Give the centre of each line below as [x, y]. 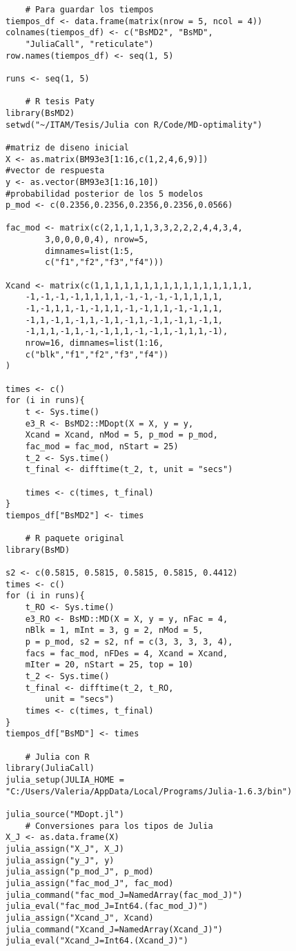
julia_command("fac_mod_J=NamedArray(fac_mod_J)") [124, 895]
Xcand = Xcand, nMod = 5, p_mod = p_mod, [121, 435]
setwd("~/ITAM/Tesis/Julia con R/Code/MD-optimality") [134, 125]
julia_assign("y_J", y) [60, 860]
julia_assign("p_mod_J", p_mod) [80, 872]
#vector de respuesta [55, 171]
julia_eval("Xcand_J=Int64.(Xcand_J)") [97, 941]
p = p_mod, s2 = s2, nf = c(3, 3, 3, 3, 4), [129, 642]
